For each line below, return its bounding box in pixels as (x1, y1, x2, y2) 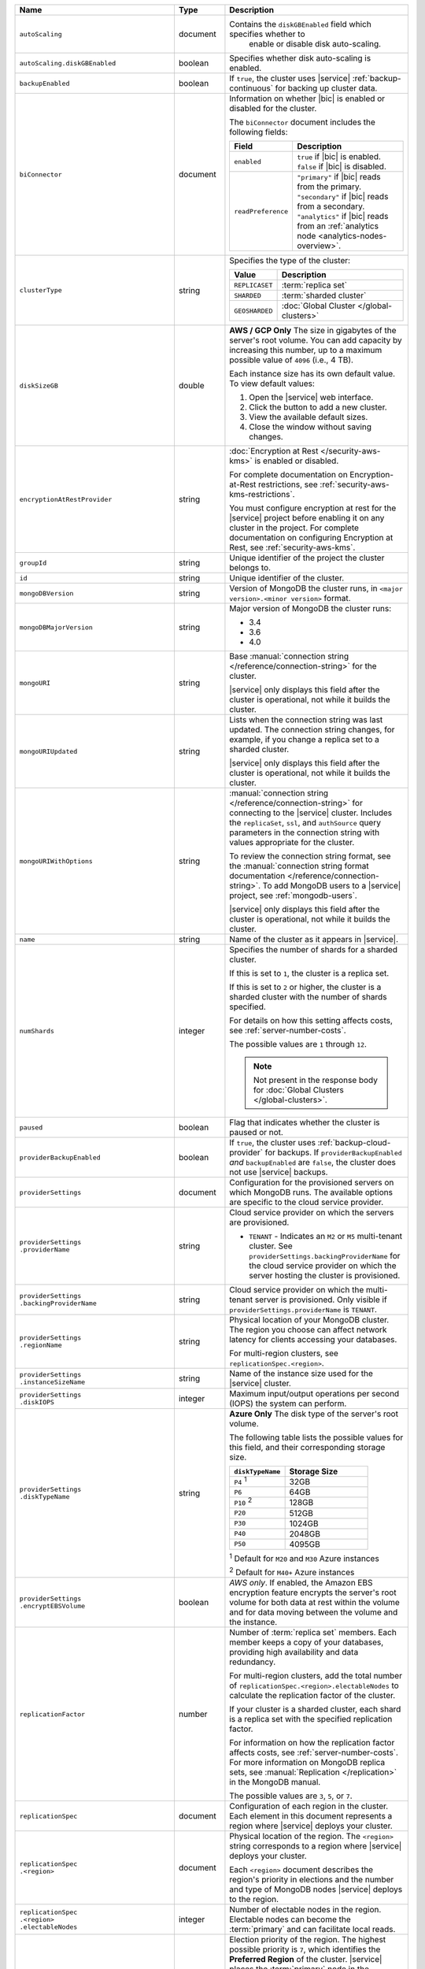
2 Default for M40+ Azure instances (229, 1565, 355, 1578)
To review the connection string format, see (229, 851, 391, 862)
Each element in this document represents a (229, 1811, 393, 1822)
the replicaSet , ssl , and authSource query (229, 818, 382, 828)
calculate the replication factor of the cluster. (229, 1690, 396, 1701)
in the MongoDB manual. (229, 1777, 321, 1788)
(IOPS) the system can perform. (229, 1398, 347, 1409)
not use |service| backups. (229, 1166, 328, 1177)
